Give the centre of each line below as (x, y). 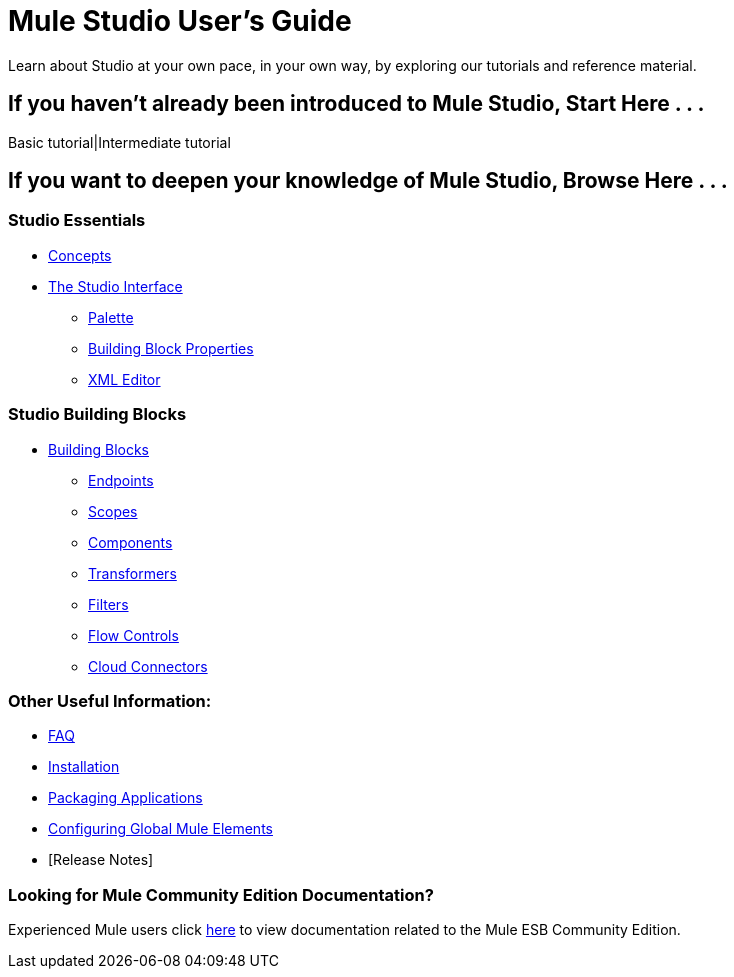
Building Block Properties (171, 348)
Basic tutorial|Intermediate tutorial (119, 142)
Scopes (113, 511)
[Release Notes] (101, 860)
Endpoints (121, 480)
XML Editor (124, 379)
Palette (111, 317)
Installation (84, 767)
